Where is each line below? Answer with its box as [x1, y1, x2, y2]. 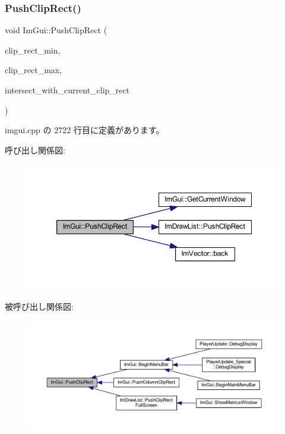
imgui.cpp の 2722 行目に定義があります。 [5, 124, 164, 136]
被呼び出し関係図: [5, 300, 74, 313]
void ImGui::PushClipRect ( [5, 24, 107, 36]
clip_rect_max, [5, 64, 62, 76]
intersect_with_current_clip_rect [5, 84, 130, 96]
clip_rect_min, [5, 43, 61, 56]
